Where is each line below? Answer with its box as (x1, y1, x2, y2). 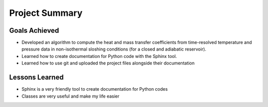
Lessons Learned (9, 73, 64, 82)
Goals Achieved (9, 26, 59, 35)
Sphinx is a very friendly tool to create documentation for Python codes (21, 86, 168, 92)
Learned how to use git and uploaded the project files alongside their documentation (21, 60, 195, 66)
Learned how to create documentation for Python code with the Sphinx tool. (21, 53, 177, 59)
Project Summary (9, 7, 83, 18)
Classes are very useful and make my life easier (21, 93, 120, 99)
